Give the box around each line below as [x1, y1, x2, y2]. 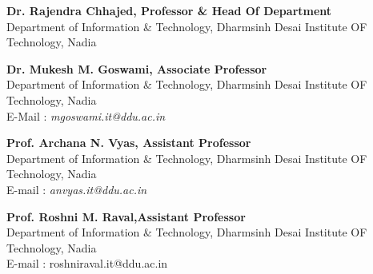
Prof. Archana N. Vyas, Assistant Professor [6, 134, 251, 151]
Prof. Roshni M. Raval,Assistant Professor [6, 208, 246, 224]
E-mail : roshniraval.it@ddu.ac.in [6, 255, 168, 272]
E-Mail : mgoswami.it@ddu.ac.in [6, 107, 166, 124]
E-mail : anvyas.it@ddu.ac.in [6, 181, 147, 197]
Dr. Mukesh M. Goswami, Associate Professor [6, 60, 267, 77]
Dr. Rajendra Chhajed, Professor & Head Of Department [6, 2, 332, 18]
